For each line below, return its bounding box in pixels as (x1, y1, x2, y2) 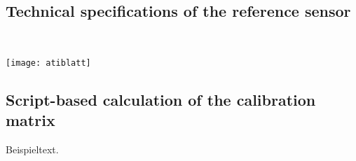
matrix (6, 109, 55, 131)
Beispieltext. (6, 142, 59, 157)
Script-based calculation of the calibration (6, 88, 316, 110)
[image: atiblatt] (6, 57, 91, 68)
